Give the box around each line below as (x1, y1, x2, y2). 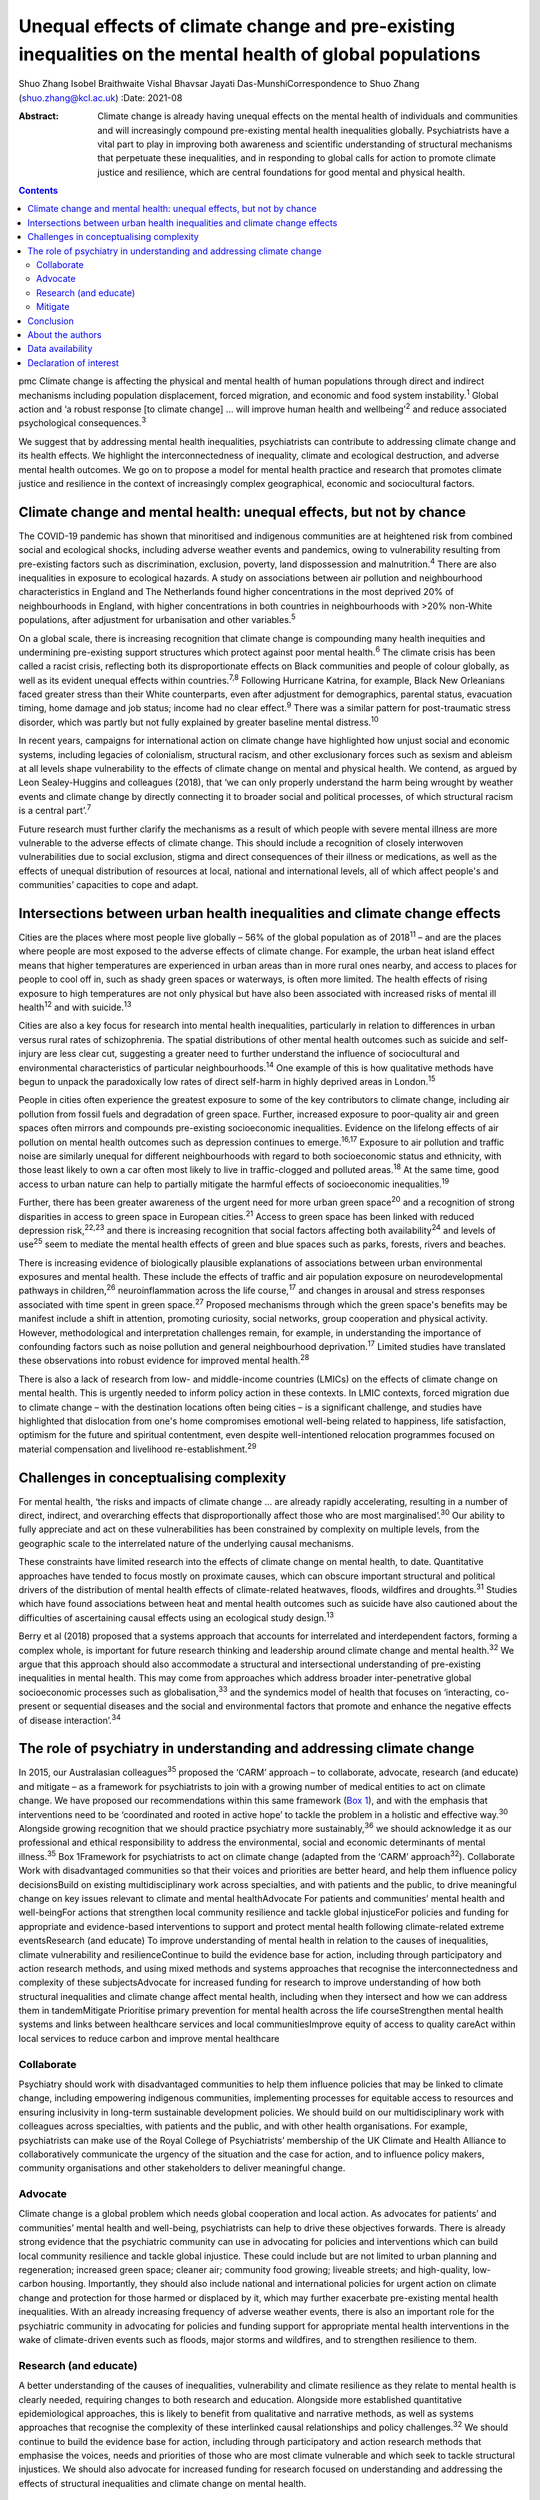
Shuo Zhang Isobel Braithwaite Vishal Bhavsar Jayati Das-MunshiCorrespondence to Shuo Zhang (18, 78, 420, 90)
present (18, 1700, 51, 1712)
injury (18, 1048, 42, 1060)
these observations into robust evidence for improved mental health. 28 (18, 1353, 310, 1367)
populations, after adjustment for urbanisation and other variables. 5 (18, 612, 296, 626)
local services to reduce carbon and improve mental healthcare (18, 2032, 280, 2044)
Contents (18, 185, 59, 197)
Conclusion (27, 315, 75, 327)
